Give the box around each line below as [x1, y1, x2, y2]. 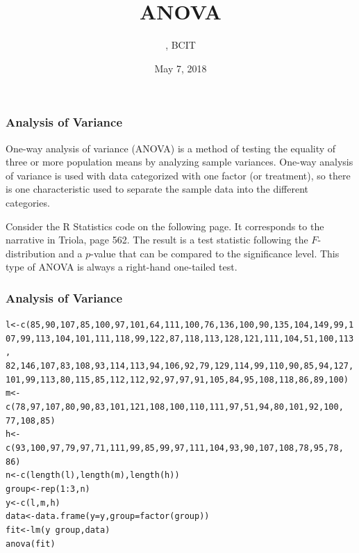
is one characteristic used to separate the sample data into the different [6, 182, 309, 196]
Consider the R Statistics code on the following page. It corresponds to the [6, 218, 324, 233]
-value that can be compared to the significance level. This [90, 246, 340, 260]
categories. [6, 195, 50, 209]
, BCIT [165, 38, 196, 52]
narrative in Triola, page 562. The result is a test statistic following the [6, 232, 308, 247]
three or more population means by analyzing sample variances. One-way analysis [6, 154, 353, 169]
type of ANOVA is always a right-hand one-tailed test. [6, 259, 237, 274]
